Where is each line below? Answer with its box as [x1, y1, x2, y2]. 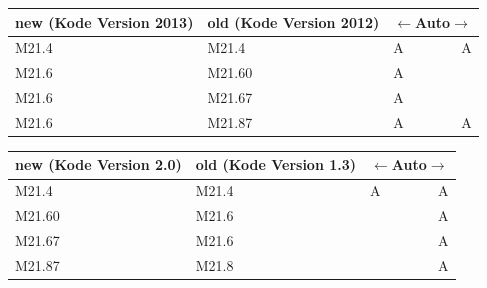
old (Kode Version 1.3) [195, 154, 357, 175]
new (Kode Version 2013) [15, 11, 194, 32]
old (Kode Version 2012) [207, 11, 380, 32]
